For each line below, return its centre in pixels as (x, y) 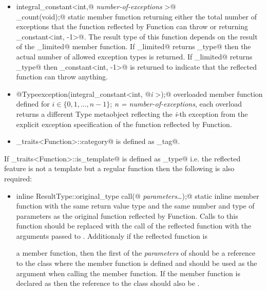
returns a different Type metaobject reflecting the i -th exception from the (132, 113)
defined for (33, 104)
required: (18, 178)
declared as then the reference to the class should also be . (108, 283)
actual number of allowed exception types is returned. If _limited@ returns (134, 56)
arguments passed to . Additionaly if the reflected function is (112, 235)
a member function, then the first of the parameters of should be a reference (136, 253)
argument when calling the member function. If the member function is (128, 273)
